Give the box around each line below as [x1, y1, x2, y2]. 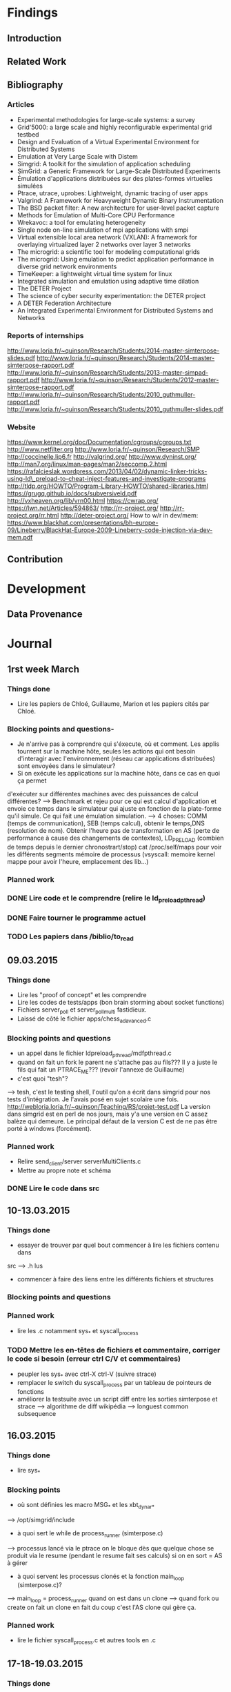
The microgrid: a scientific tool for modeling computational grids [17, 247, 200, 256]
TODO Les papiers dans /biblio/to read [7, 932, 134, 943]
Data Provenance [7, 609, 83, 620]
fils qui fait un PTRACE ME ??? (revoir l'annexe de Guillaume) [17, 1065, 185, 1075]
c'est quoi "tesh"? [17, 1074, 68, 1083]
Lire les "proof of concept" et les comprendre [17, 991, 147, 999]
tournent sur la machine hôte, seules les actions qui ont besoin [17, 747, 196, 756]
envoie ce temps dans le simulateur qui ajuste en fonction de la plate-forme [7, 805, 222, 813]
